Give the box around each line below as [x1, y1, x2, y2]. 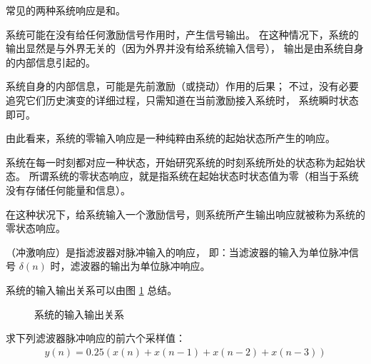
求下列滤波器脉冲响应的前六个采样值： [6, 330, 185, 345]
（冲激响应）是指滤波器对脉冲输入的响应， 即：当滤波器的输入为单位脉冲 [6, 244, 349, 259]
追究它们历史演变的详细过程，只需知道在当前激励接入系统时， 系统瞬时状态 [6, 92, 359, 107]
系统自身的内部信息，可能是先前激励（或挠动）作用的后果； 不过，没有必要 [6, 79, 359, 93]
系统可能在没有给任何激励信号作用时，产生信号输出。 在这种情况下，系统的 [6, 26, 359, 41]
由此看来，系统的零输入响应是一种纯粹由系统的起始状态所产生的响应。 [6, 131, 335, 146]
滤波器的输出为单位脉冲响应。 [70, 258, 210, 273]
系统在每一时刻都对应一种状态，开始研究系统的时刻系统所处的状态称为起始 [6, 154, 355, 169]
